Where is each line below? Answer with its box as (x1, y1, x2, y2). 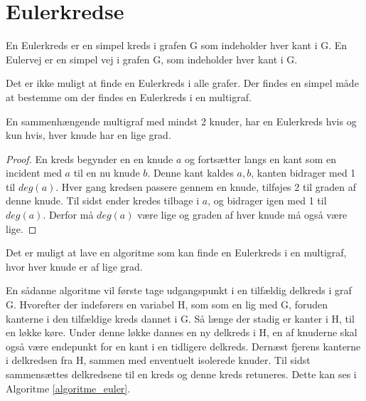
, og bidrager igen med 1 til (208, 193, 327, 208)
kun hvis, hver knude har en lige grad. (6, 127, 171, 142)
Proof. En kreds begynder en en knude (6, 151, 173, 166)
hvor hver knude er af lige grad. (6, 259, 143, 274)
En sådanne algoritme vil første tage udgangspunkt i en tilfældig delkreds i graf (6, 283, 352, 298)
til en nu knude (73, 165, 140, 180)
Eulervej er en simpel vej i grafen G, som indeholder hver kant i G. (6, 51, 298, 66)
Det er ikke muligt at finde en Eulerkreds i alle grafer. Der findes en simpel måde (6, 75, 359, 90)
